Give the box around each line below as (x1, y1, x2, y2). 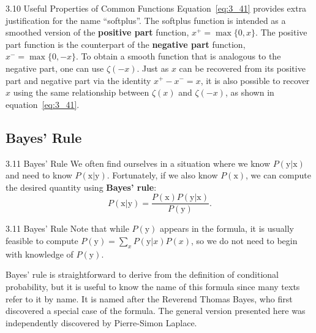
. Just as (137, 61, 169, 74)
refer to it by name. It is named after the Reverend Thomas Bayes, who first (6, 292, 293, 305)
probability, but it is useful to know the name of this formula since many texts (6, 280, 300, 293)
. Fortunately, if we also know (107, 169, 218, 182)
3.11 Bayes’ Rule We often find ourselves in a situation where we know (6, 156, 271, 169)
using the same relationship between (13, 86, 149, 99)
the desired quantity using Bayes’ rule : (6, 180, 157, 193)
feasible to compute (6, 234, 78, 247)
